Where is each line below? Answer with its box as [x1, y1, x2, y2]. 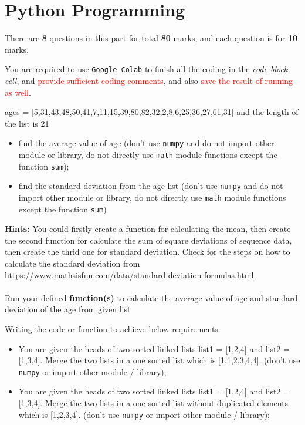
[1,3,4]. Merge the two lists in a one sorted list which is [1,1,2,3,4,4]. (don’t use [18, 354, 300, 366]
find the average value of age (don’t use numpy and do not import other [18, 137, 274, 149]
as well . [5, 86, 31, 98]
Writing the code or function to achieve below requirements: [5, 323, 221, 335]
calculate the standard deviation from [5, 257, 140, 269]
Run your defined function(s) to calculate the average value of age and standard [5, 291, 298, 303]
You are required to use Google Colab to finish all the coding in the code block [5, 63, 288, 75]
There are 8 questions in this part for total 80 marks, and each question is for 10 [5, 32, 298, 44]
